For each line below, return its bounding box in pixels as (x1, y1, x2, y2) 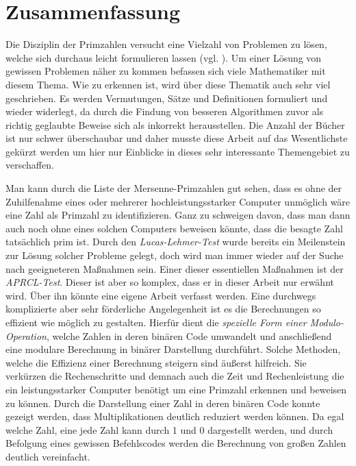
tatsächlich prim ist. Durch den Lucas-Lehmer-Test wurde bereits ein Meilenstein (5, 234, 346, 249)
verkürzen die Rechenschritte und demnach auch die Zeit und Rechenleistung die (5, 369, 344, 383)
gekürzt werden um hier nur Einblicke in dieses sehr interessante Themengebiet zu (5, 144, 350, 158)
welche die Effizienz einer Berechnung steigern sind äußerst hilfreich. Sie (5, 355, 307, 369)
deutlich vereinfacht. (5, 449, 90, 463)
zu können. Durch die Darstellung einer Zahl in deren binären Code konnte (5, 395, 320, 410)
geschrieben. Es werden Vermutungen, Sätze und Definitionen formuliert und (5, 90, 328, 105)
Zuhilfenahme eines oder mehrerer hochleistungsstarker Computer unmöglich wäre (5, 194, 351, 208)
